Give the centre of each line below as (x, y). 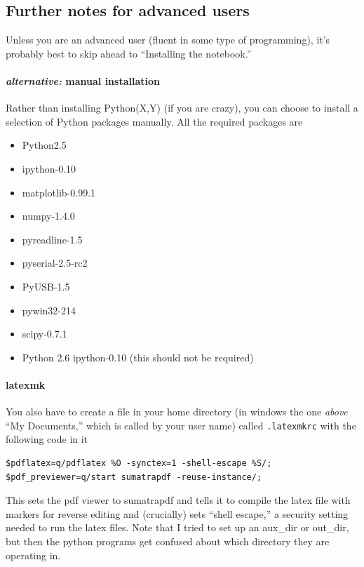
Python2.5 (44, 145)
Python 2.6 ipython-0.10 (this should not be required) (138, 357)
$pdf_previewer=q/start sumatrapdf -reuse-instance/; (134, 477)
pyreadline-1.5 (52, 239)
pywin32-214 (49, 310)
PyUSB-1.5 (46, 286)
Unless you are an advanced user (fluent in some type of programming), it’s (168, 40)
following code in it (47, 439)
